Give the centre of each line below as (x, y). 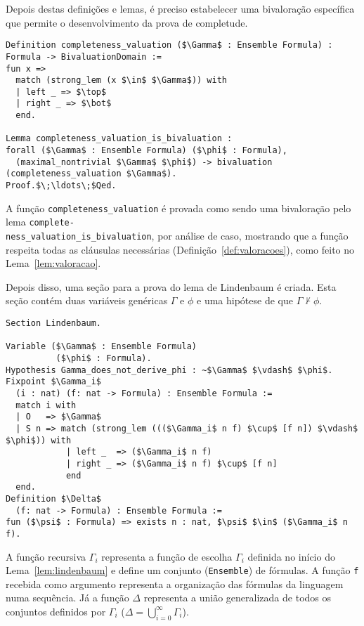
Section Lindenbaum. (54, 324)
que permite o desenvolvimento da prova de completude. (127, 22)
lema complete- (40, 222)
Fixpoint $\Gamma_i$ (54, 382)
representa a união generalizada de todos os (237, 598)
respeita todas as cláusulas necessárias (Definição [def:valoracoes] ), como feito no (180, 249)
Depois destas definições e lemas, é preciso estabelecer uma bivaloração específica (180, 8)
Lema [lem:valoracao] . (53, 263)
